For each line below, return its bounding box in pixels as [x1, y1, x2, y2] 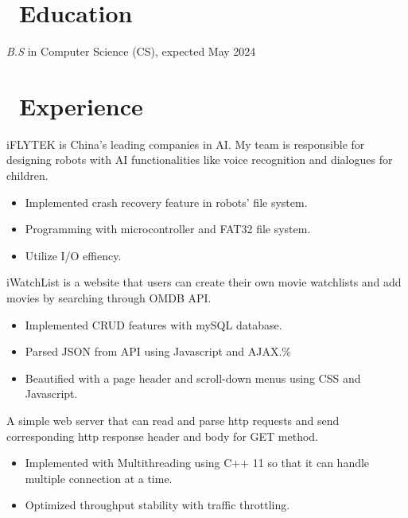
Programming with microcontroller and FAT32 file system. [25, 220, 311, 237]
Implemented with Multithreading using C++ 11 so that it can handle [25, 454, 370, 471]
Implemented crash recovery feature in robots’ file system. [25, 193, 308, 210]
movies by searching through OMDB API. [6, 290, 212, 306]
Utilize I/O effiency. [25, 247, 122, 263]
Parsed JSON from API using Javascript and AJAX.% [25, 343, 292, 360]
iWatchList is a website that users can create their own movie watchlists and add [6, 274, 402, 290]
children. [6, 167, 49, 184]
